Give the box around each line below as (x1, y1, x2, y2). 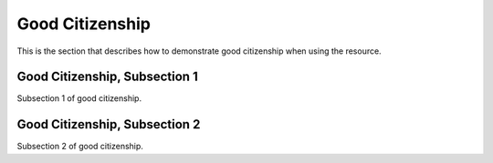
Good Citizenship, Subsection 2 (16, 117, 201, 132)
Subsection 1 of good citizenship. (16, 93, 142, 104)
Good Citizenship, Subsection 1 (16, 69, 198, 85)
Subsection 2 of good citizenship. (16, 141, 143, 152)
